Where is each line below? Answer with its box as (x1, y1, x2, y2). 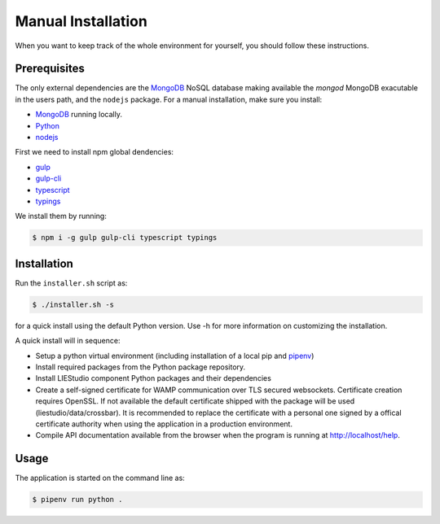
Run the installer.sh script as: (15, 277, 128, 288)
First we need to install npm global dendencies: (15, 147, 174, 157)
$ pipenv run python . (32, 495, 123, 504)
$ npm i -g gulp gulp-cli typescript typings (32, 233, 218, 242)
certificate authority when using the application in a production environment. (35, 419, 293, 429)
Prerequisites (15, 62, 85, 76)
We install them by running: (15, 212, 108, 221)
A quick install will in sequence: (15, 336, 121, 346)
